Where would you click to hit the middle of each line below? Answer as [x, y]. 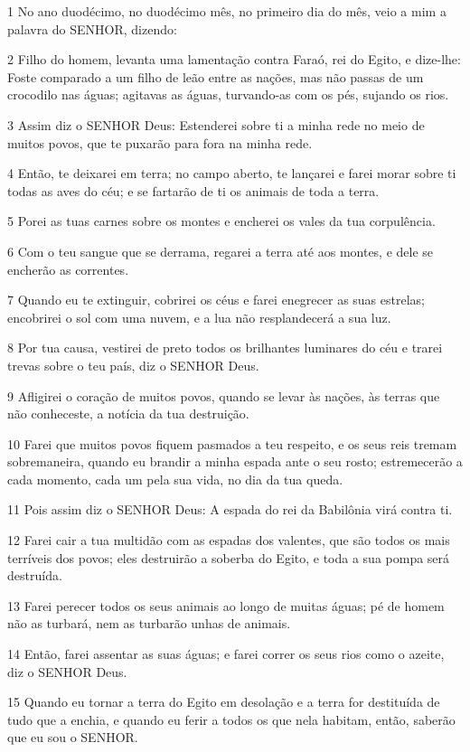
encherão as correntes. [68, 269]
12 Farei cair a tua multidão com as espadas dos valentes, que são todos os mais [229, 540]
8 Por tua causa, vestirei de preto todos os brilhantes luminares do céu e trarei [225, 348]
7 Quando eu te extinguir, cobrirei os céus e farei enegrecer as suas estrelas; [216, 300]
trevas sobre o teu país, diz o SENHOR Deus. [133, 365]
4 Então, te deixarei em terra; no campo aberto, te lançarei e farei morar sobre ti [232, 173]
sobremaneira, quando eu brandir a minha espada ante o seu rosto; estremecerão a [235, 461]
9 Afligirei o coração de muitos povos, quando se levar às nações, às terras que [224, 395]
